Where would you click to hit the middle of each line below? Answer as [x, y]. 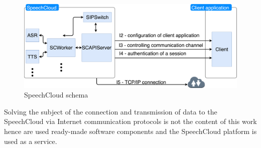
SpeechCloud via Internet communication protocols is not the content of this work [130, 121]
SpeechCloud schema [56, 95]
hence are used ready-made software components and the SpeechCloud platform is [130, 131]
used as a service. [31, 141]
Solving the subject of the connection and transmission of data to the [111, 111]
